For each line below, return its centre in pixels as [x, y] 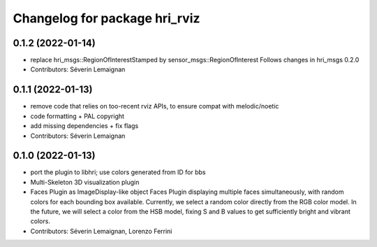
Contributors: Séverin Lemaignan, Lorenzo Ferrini [101, 231]
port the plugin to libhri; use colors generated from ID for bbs [118, 172]
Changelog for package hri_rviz [106, 18]
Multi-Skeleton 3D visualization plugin [85, 182]
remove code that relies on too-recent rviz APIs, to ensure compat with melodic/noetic [155, 106]
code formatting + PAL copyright [77, 116]
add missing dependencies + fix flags [84, 126]
